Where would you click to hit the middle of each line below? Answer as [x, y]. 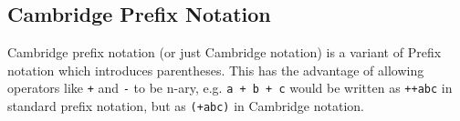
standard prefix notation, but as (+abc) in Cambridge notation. [186, 106]
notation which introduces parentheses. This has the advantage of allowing [216, 70]
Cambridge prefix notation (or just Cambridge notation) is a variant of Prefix [225, 52]
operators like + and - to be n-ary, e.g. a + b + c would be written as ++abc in [230, 88]
